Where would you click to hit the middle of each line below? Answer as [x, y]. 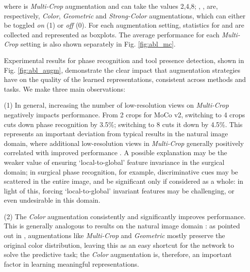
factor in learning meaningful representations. [72, 264]
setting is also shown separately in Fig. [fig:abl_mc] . [98, 44]
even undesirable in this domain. [52, 200]
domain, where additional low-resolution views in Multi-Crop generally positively [124, 143]
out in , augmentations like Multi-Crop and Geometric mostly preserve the [115, 235]
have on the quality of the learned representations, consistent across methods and [125, 79]
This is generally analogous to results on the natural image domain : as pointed [122, 226]
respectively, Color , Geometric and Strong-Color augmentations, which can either [125, 15]
